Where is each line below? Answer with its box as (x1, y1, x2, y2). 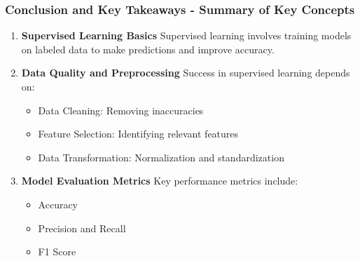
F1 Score (38, 244, 76, 259)
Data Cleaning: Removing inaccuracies (38, 102, 204, 117)
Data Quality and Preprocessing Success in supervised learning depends (21, 65, 350, 80)
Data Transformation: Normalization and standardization (38, 149, 284, 164)
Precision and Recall (38, 220, 126, 235)
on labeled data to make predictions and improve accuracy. (21, 41, 275, 56)
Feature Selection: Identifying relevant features (38, 126, 239, 141)
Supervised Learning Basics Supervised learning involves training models (21, 28, 352, 43)
